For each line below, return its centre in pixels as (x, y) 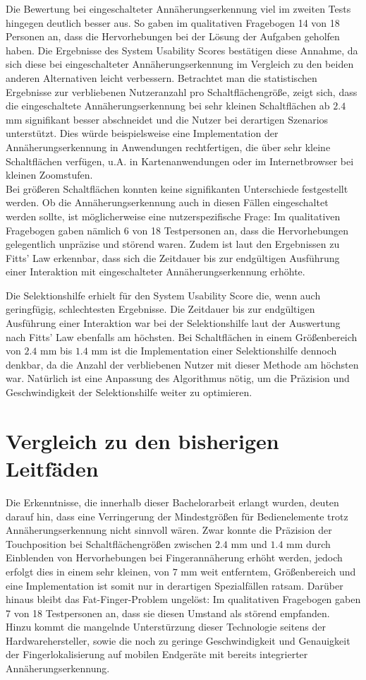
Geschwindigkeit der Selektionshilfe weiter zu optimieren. (129, 392)
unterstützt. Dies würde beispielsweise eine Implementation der (142, 133)
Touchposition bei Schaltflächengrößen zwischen (109, 543)
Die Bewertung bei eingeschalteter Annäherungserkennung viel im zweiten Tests (178, 8)
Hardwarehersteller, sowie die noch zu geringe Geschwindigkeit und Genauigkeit (178, 640)
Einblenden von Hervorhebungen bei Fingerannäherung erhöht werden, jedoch (174, 557)
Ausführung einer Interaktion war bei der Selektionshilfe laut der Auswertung (173, 323)
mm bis (56, 351)
